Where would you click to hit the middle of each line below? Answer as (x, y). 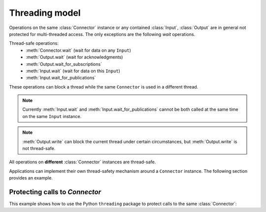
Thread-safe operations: (34, 43)
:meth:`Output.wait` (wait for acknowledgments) (74, 57)
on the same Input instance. (52, 116)
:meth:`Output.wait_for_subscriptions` (64, 64)
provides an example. (31, 178)
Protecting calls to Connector (55, 192)
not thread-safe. (39, 149)
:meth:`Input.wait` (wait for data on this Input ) (73, 71)
